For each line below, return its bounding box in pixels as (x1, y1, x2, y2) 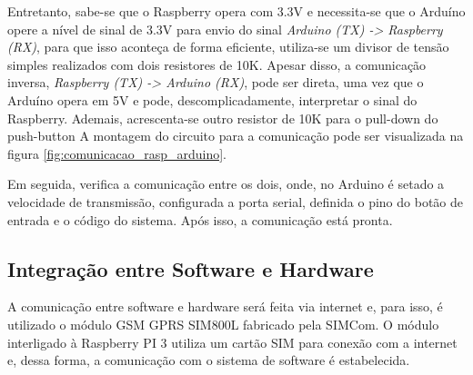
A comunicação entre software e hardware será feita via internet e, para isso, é (7, 297, 443, 316)
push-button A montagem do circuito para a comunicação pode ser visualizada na (7, 126, 464, 145)
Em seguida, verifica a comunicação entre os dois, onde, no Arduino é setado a (7, 174, 445, 193)
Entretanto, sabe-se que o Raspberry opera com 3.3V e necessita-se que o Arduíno (7, 2, 466, 20)
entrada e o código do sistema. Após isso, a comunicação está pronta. (7, 210, 393, 229)
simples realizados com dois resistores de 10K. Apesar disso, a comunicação (7, 54, 427, 74)
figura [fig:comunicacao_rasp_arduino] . (7, 143, 226, 163)
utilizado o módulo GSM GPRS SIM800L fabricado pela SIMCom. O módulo (7, 314, 439, 333)
